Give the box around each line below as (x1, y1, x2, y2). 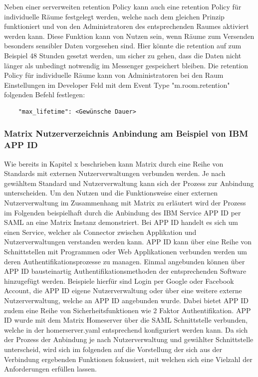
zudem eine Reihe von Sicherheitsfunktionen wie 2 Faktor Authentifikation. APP (4, 305, 251, 315)
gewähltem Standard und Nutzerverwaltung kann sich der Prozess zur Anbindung (4, 178, 254, 188)
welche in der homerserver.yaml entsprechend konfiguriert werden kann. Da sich (4, 324, 248, 335)
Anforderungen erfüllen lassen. (4, 364, 97, 374)
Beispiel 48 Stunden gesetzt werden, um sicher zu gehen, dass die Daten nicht (4, 50, 242, 60)
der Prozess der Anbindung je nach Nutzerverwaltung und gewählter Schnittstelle (4, 334, 254, 345)
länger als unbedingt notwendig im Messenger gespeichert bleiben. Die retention (4, 60, 249, 70)
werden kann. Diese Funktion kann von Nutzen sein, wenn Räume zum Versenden (4, 30, 255, 41)
